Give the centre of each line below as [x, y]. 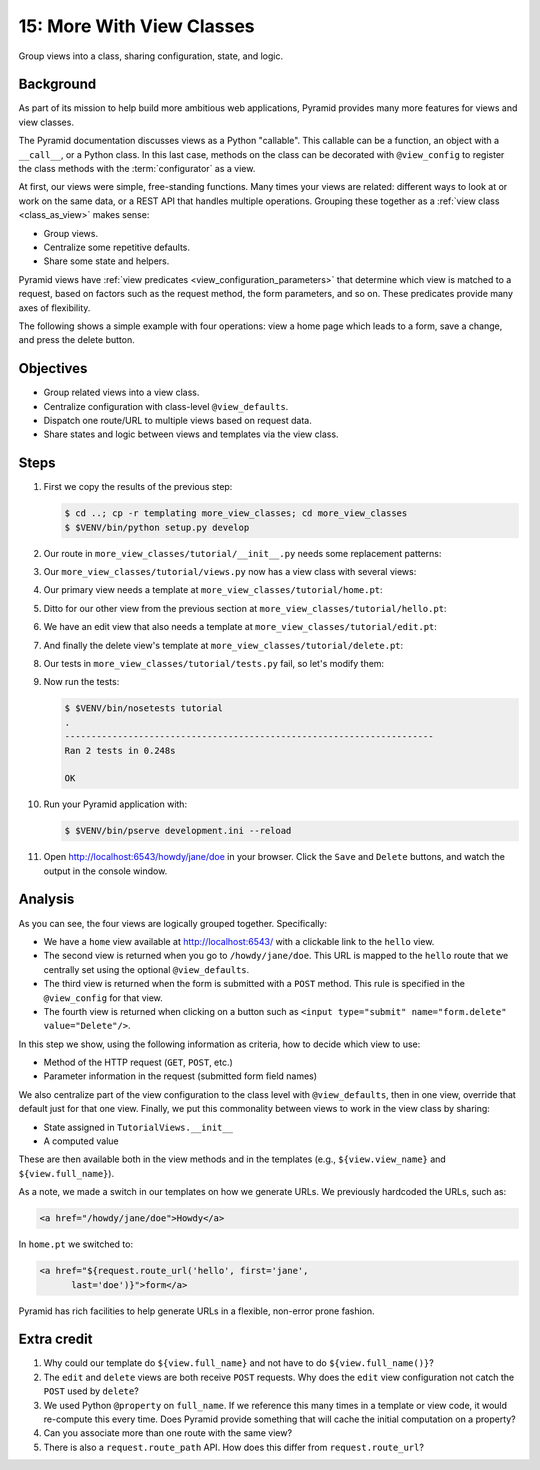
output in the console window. [105, 871]
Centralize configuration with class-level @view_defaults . [166, 406]
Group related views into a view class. [121, 392]
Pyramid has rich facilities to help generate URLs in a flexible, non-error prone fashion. [196, 1311]
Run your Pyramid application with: [115, 804]
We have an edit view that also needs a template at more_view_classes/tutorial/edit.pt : [240, 627]
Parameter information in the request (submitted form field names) [180, 1076]
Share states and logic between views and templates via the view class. [191, 434]
